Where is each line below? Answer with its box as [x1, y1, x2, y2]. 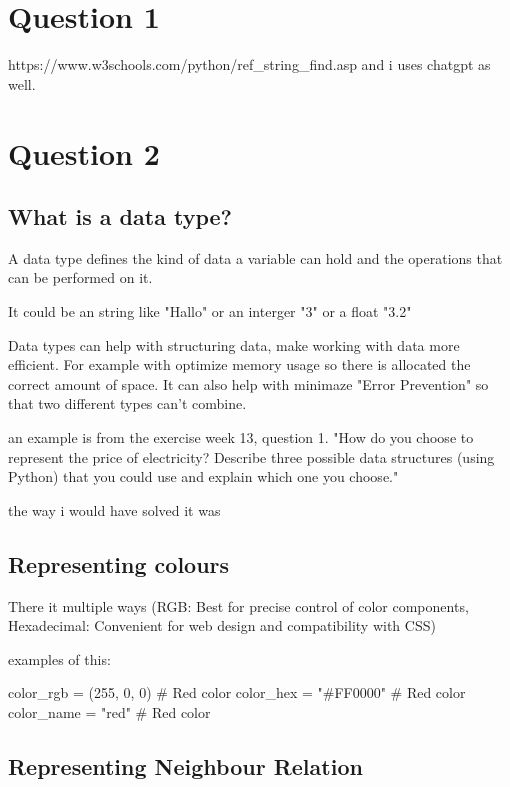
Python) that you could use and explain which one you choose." [8, 466, 399, 487]
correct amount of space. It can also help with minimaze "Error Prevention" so [8, 373, 489, 394]
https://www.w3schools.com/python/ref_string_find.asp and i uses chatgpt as [8, 54, 491, 75]
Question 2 [8, 132, 160, 173]
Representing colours [8, 548, 230, 579]
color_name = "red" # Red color [8, 702, 211, 722]
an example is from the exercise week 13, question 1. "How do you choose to [8, 427, 474, 448]
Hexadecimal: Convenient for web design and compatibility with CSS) [8, 615, 436, 636]
